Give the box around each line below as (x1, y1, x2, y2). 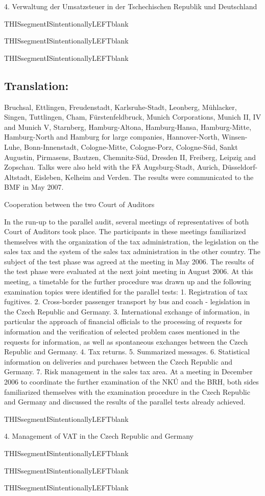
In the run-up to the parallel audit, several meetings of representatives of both (4, 216, 249, 227)
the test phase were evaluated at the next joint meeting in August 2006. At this (4, 266, 253, 277)
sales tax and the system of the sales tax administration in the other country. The (4, 246, 260, 257)
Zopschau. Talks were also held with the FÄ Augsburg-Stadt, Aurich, (4, 162, 220, 172)
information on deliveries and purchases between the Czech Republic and (4, 356, 232, 367)
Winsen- (222, 131, 248, 142)
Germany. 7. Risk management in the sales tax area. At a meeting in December (4, 366, 253, 377)
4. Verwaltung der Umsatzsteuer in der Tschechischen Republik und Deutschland (4, 1, 257, 11)
